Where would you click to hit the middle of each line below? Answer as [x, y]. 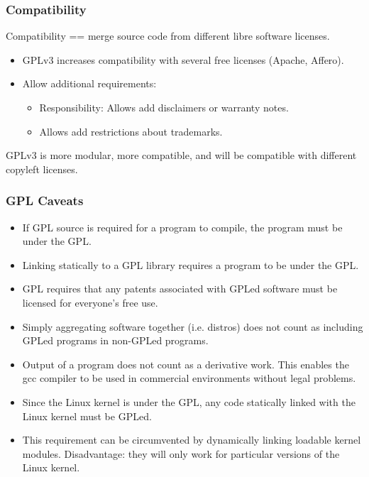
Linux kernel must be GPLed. [87, 416]
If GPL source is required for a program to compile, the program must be [182, 227]
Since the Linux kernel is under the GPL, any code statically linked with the [189, 401]
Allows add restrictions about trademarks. [131, 131]
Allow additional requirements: [89, 83]
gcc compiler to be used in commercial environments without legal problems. [189, 378]
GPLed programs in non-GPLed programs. [115, 340]
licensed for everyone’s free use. [90, 302]
